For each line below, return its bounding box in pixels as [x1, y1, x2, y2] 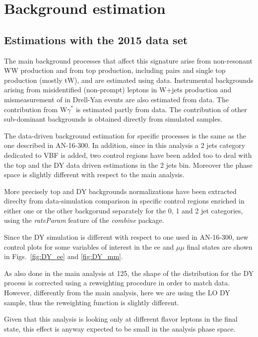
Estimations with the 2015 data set [4, 32, 188, 47]
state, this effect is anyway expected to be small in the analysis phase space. [4, 323, 236, 334]
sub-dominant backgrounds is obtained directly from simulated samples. [4, 114, 223, 124]
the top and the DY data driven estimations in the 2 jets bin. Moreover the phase [4, 159, 253, 170]
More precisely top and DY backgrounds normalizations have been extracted [4, 186, 237, 196]
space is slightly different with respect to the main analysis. [4, 169, 185, 180]
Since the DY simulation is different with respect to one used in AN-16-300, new [4, 232, 249, 242]
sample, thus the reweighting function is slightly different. [4, 297, 179, 307]
